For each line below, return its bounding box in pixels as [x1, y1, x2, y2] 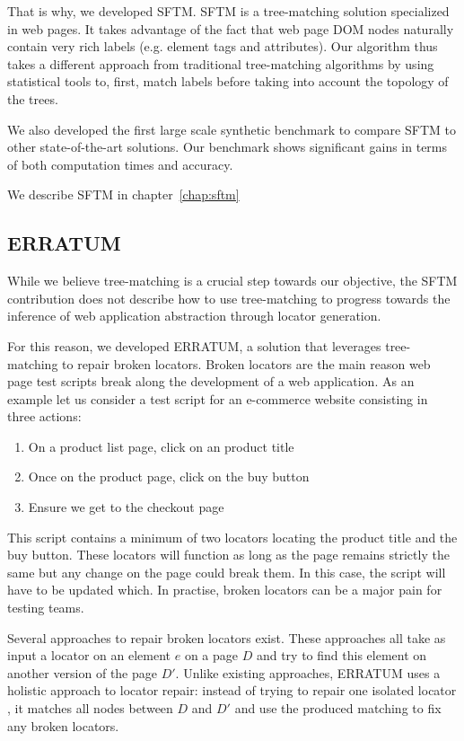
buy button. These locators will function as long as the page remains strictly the [7, 545, 450, 564]
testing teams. [7, 598, 84, 617]
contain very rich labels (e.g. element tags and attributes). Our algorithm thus [7, 37, 438, 56]
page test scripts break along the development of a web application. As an [7, 372, 415, 391]
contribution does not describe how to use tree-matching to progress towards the [7, 288, 451, 307]
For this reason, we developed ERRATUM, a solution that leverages [7, 336, 381, 355]
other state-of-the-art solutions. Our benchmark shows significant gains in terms [7, 137, 448, 156]
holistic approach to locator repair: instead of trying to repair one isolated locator [7, 681, 457, 700]
